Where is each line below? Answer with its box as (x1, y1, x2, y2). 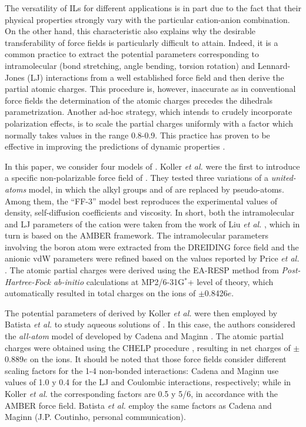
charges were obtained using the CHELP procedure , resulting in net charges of (5, 341, 291, 353)
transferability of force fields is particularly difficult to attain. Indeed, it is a (5, 36, 278, 48)
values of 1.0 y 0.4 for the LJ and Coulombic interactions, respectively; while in (5, 376, 291, 388)
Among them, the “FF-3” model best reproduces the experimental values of (5, 194, 278, 207)
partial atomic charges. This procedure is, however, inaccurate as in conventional (5, 82, 296, 95)
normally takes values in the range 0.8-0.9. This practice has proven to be (5, 128, 270, 141)
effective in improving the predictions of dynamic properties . (5, 140, 225, 153)
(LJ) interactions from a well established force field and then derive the (27, 71, 284, 83)
